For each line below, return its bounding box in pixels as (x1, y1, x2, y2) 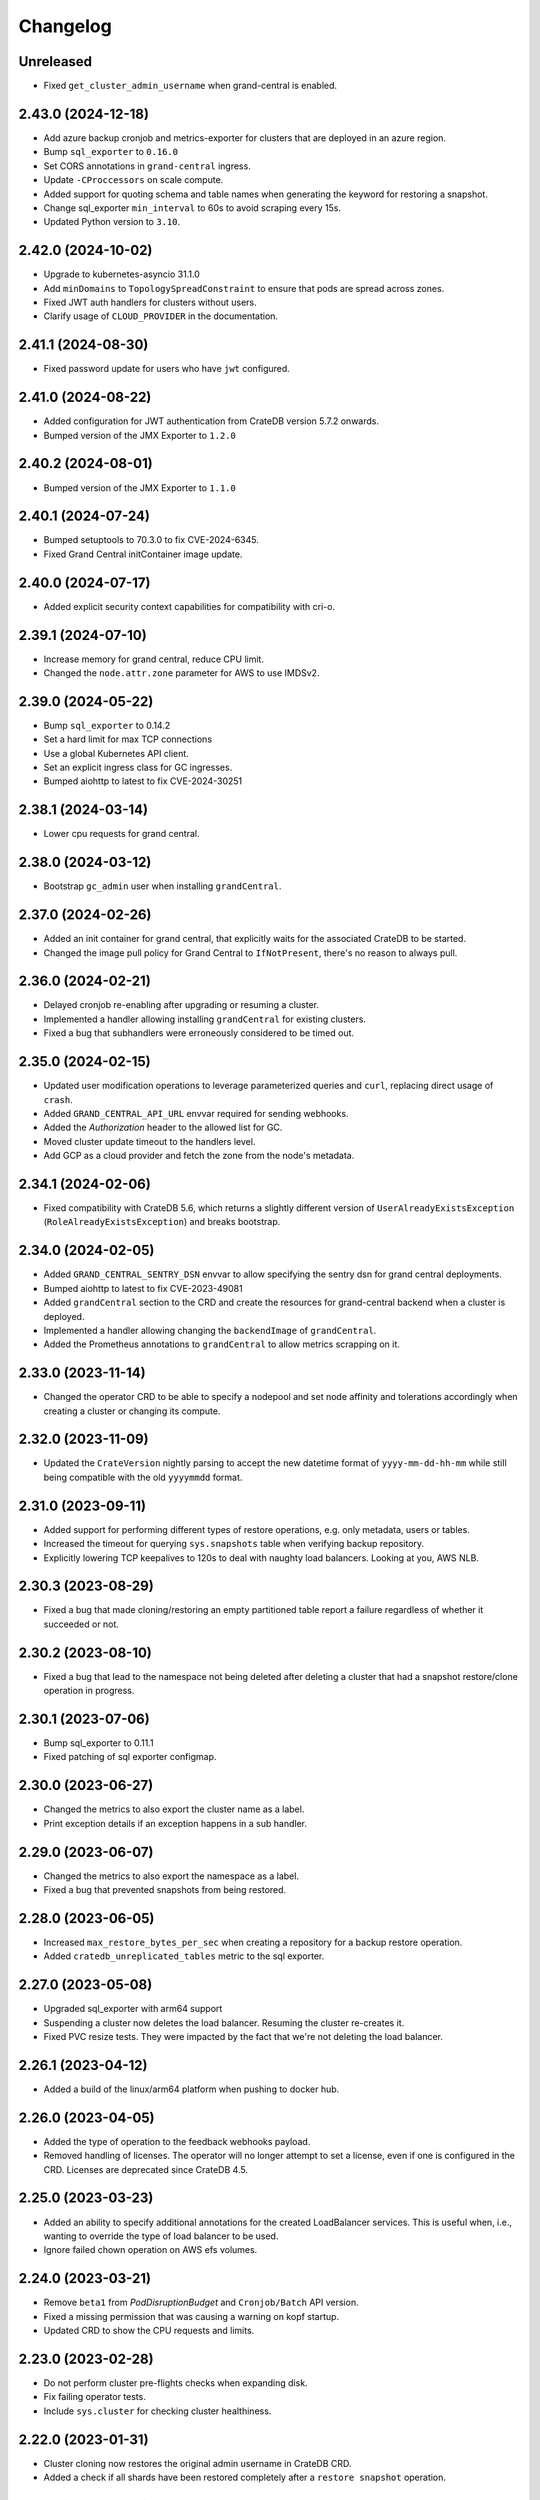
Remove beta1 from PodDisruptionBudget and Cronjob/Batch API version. (43, 2296, 359, 2309)
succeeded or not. (43, 1618, 120, 1630)
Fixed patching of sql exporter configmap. (43, 1751, 217, 1763)
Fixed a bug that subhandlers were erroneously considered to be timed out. (43, 1027, 355, 1039)
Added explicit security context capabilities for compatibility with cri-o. (43, 600, 335, 612)
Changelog (18, 15, 112, 37)
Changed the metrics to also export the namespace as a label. (43, 1870, 300, 1882)
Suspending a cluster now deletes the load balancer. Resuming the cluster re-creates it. (43, 2016, 405, 2029)
